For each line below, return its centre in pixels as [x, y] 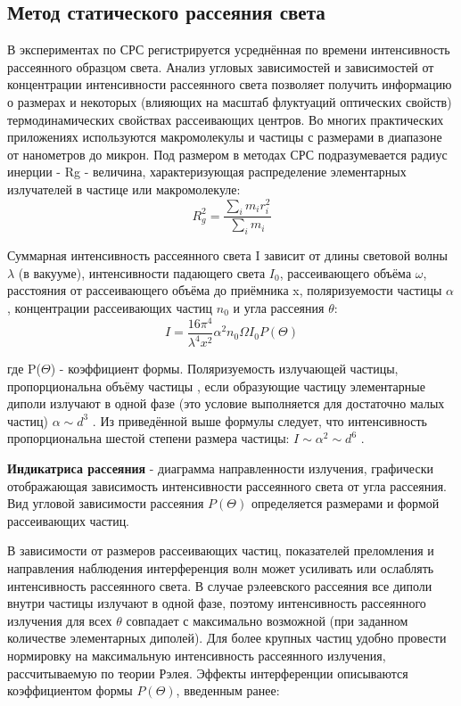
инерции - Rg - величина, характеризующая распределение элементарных [207, 172]
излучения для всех [60, 620]
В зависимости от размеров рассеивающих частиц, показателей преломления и [221, 550]
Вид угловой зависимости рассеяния [106, 503]
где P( [25, 369]
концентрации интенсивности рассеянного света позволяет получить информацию [230, 84]
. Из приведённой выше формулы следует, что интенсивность [259, 420]
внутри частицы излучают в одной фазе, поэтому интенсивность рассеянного [217, 603]
